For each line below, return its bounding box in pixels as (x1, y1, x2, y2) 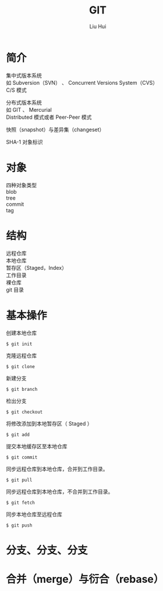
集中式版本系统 (6, 71, 42, 79)
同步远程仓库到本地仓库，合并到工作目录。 (6, 465, 108, 472)
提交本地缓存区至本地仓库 (6, 442, 68, 449)
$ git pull (6, 477, 33, 483)
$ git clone (6, 363, 35, 369)
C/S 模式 (6, 86, 27, 94)
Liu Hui (89, 23, 107, 30)
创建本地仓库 (6, 329, 37, 336)
